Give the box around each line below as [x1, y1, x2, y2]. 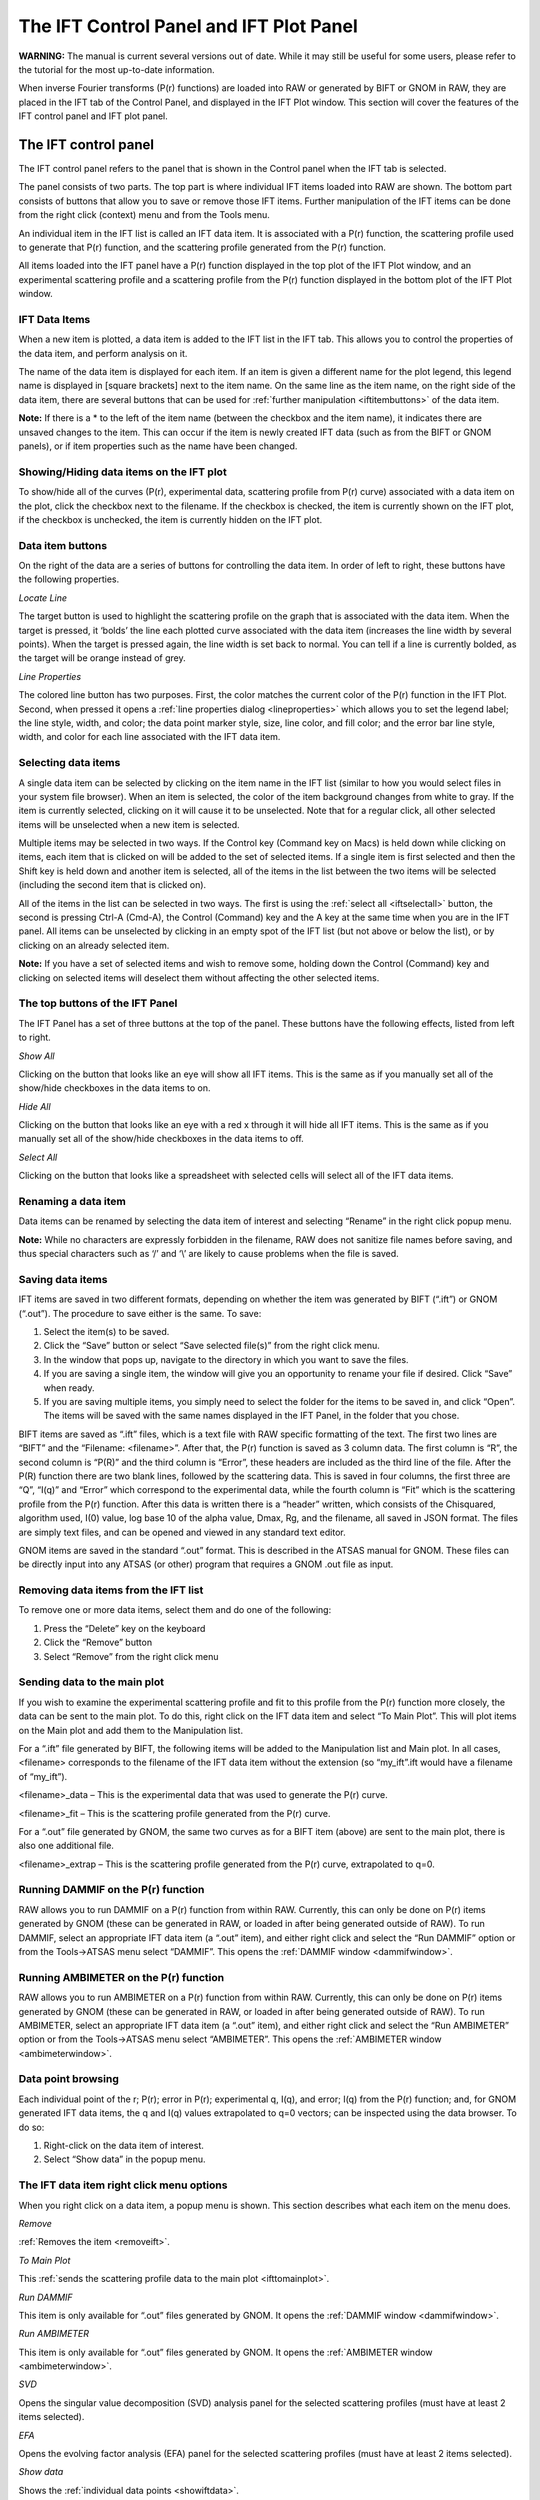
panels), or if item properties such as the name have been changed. [18, 440, 298, 452]
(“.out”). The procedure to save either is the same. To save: [18, 1307, 262, 1319]
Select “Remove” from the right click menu [43, 1650, 219, 1662]
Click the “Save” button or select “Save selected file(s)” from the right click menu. [43, 1340, 380, 1352]
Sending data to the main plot [18, 1675, 165, 1689]
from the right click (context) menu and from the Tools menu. [18, 209, 270, 221]
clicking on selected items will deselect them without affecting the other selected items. [18, 971, 380, 984]
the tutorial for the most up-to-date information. [18, 63, 215, 75]
